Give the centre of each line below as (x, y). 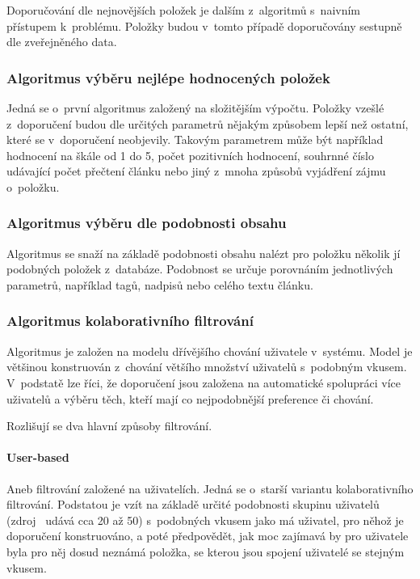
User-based (38, 457)
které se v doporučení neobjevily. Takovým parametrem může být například (195, 139)
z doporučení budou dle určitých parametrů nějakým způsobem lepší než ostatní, (208, 123)
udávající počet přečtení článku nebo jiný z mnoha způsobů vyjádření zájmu (196, 171)
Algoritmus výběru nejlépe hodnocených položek (168, 77)
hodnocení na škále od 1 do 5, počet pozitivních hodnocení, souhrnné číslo (190, 155)
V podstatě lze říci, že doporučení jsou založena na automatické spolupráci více (204, 382)
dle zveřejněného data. (62, 42)
